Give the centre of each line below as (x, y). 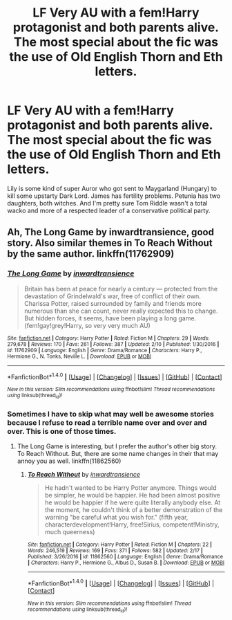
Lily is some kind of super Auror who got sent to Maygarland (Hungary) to (112, 188)
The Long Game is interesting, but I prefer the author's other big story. (117, 446)
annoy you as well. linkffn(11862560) (69, 461)
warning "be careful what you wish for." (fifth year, (116, 517)
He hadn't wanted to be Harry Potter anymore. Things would (130, 487)
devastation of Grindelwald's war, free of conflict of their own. (113, 296)
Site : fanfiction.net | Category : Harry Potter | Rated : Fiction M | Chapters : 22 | (120, 545)
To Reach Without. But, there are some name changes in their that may (118, 453)
